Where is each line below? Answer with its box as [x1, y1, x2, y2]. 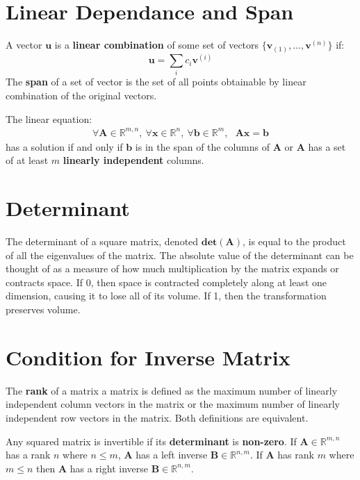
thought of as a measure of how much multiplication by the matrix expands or [6, 261, 339, 276]
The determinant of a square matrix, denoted [6, 234, 199, 249]
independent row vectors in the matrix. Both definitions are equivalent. [6, 410, 309, 424]
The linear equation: [6, 111, 92, 126]
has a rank [6, 447, 51, 462]
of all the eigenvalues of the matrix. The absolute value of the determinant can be [6, 247, 354, 262]
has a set [308, 139, 346, 154]
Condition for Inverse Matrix [6, 342, 291, 371]
